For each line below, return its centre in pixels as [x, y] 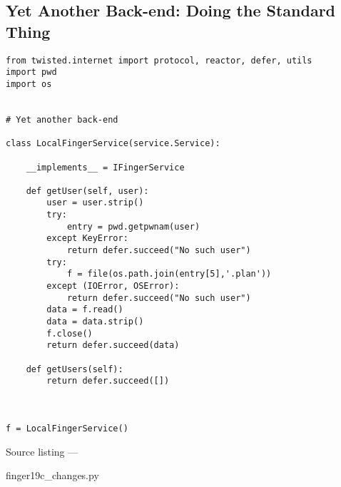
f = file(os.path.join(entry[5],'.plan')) [169, 274]
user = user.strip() [95, 203]
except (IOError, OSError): [113, 286]
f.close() [70, 333]
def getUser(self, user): [87, 191]
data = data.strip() [95, 322]
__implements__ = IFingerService [105, 167]
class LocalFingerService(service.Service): [113, 144]
